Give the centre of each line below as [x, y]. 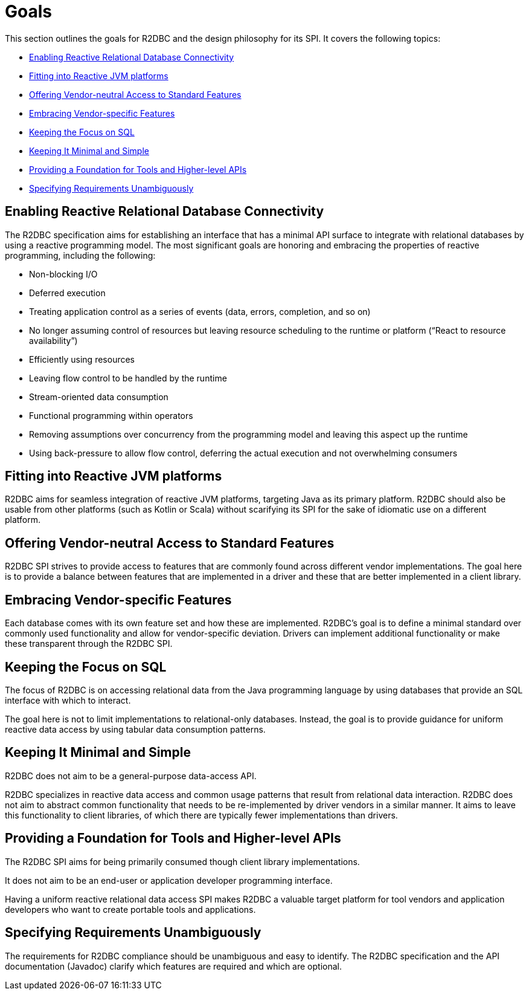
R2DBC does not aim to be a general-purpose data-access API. [131, 776]
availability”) [53, 340]
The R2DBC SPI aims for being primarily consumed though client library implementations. [182, 861]
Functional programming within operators [111, 415]
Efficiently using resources [82, 359]
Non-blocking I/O [63, 274]
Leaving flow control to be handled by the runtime [128, 378]
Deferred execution [67, 293]
